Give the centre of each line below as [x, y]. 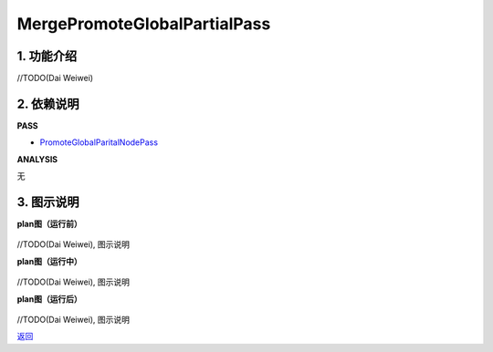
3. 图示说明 [48, 202]
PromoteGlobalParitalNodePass [99, 142]
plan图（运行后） [49, 299]
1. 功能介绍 [47, 56]
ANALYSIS [37, 159]
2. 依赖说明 [48, 104]
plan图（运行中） [49, 261]
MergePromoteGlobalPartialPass [144, 24]
